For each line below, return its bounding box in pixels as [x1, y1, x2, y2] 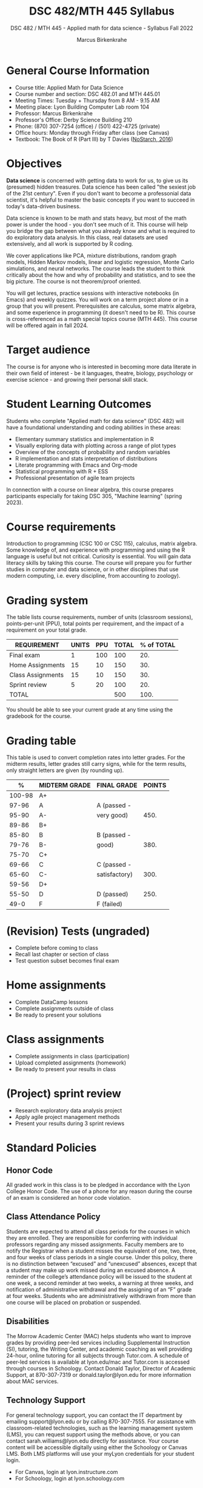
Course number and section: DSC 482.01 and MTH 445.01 [15, 90, 161, 98]
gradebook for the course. [6, 712, 72, 720]
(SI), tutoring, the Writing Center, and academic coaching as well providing [6, 1345, 193, 1353]
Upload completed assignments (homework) [15, 1059, 127, 1066]
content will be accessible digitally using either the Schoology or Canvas [6, 1443, 188, 1451]
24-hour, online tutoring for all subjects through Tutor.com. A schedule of [6, 1351, 189, 1359]
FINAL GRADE [96, 781, 138, 790]
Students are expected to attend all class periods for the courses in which [6, 1228, 191, 1235]
